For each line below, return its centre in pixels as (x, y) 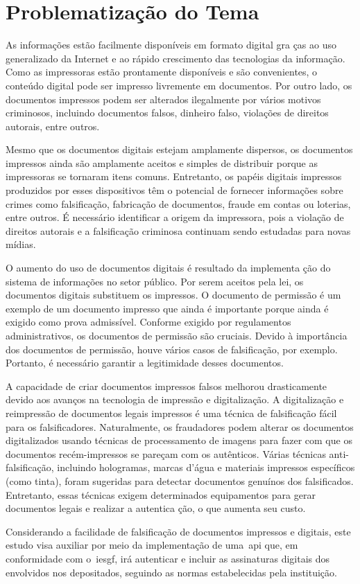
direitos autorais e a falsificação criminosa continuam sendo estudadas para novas (178, 230)
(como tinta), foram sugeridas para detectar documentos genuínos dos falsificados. (180, 480)
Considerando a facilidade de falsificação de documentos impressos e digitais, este (178, 531)
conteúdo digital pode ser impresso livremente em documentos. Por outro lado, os (179, 85)
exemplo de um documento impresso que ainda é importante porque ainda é (167, 308)
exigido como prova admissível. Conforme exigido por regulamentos (148, 322)
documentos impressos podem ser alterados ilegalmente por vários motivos (163, 99)
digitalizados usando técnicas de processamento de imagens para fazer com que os (179, 440)
